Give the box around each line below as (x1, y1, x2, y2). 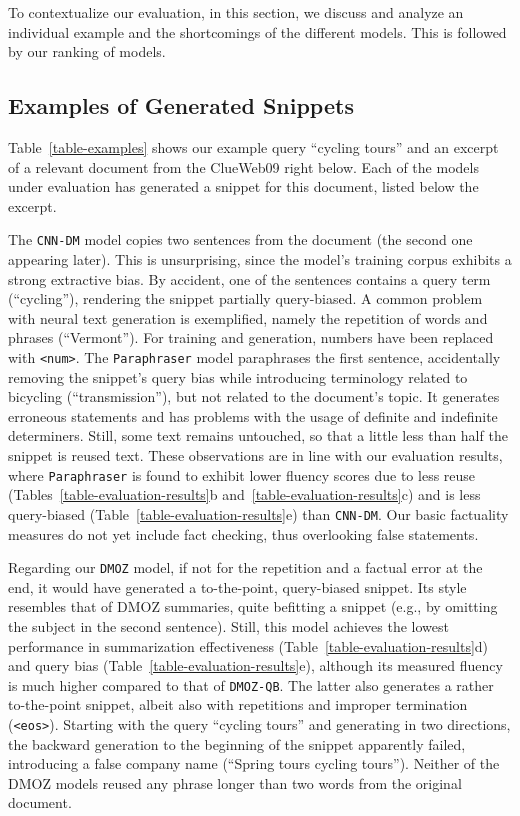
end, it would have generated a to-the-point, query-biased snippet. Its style (8, 576, 467, 597)
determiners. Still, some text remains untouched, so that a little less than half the (8, 425, 508, 446)
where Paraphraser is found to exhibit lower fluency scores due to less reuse (8, 464, 476, 485)
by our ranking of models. (8, 41, 166, 62)
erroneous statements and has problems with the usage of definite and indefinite (8, 405, 498, 426)
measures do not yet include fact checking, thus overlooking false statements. (8, 523, 479, 544)
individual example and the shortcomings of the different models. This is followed (8, 21, 507, 42)
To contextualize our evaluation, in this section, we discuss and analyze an (8, 2, 464, 22)
